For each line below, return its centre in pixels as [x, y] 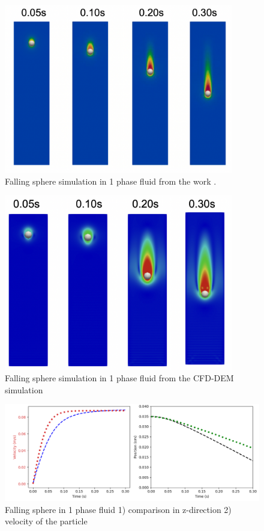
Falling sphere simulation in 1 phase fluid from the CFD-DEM [119, 378]
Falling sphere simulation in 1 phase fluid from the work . [111, 181]
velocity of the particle [46, 521]
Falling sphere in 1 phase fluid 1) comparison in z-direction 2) [118, 509]
